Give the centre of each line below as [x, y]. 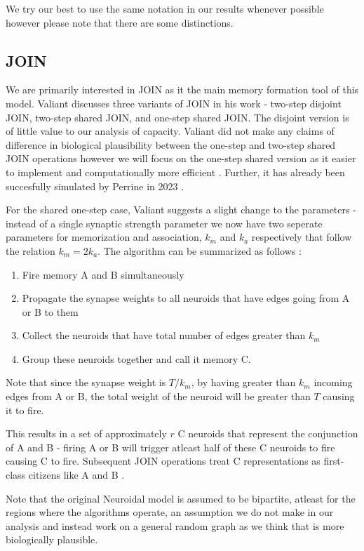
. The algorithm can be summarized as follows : [200, 250]
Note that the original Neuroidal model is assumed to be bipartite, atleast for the [181, 498]
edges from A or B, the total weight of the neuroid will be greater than [158, 396]
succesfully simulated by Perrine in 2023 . [95, 186]
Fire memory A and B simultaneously [103, 274]
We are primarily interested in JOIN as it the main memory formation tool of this [182, 89]
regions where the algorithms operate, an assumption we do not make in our [170, 512]
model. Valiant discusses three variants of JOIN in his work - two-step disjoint [174, 103]
